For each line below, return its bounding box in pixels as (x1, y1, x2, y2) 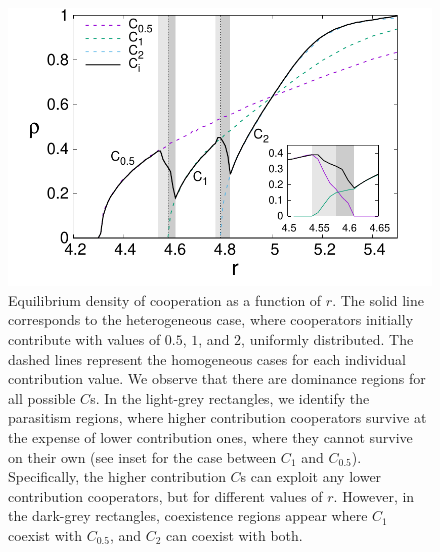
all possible (8, 387, 76, 408)
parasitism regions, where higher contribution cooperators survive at (8, 407, 427, 428)
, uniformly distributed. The (241, 329, 414, 350)
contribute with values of (8, 329, 161, 350)
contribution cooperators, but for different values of (8, 485, 323, 506)
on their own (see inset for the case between (8, 446, 277, 467)
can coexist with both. (166, 525, 303, 545)
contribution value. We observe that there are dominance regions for (8, 368, 426, 389)
